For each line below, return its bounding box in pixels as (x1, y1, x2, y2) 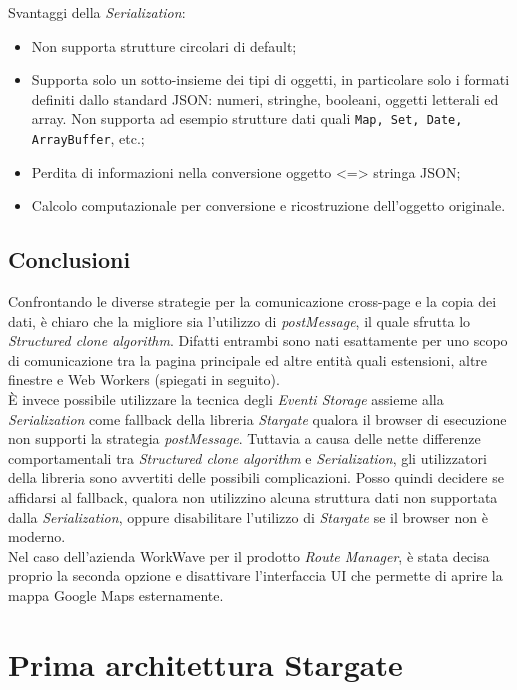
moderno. (8, 526, 66, 547)
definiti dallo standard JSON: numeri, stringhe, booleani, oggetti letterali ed (31, 88, 499, 109)
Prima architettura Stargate (8, 643, 403, 684)
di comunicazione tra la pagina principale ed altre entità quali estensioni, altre (8, 349, 488, 370)
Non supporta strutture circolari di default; (31, 35, 297, 56)
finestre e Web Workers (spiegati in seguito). (8, 369, 280, 390)
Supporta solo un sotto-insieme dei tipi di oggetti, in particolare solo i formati (31, 69, 510, 90)
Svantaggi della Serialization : (8, 2, 186, 22)
